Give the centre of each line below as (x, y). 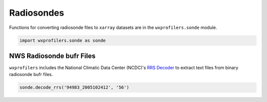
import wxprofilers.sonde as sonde (63, 40)
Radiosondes (37, 13)
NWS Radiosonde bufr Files (52, 56)
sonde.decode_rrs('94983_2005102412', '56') (74, 88)
